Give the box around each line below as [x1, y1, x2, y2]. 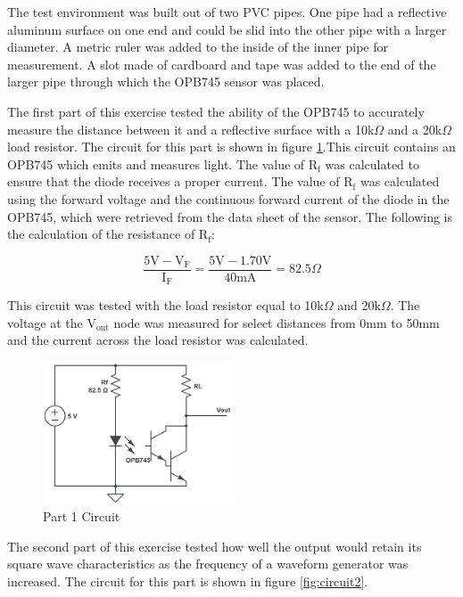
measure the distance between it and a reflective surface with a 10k [7, 119, 375, 138]
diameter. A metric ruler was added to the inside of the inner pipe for [7, 37, 388, 56]
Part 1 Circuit [43, 507, 120, 526]
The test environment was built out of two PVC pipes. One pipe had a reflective [7, 3, 447, 20]
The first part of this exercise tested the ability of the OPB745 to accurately [7, 102, 425, 120]
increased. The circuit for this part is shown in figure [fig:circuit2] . [7, 571, 368, 590]
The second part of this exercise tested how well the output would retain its [7, 536, 422, 555]
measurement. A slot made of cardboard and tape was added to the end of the [7, 54, 436, 73]
